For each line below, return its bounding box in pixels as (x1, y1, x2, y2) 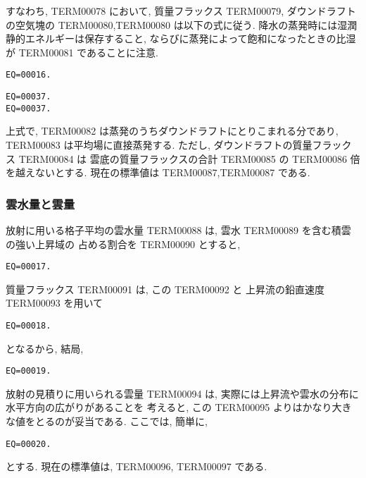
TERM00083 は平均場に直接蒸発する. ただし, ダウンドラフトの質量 (6, 137, 313, 152)
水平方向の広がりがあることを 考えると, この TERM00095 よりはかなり (6, 400, 332, 415)
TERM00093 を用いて (6, 295, 103, 310)
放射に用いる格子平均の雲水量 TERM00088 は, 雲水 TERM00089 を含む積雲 (6, 222, 351, 237)
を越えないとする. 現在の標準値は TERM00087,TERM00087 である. (6, 165, 310, 180)
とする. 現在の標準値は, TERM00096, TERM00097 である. (6, 459, 267, 474)
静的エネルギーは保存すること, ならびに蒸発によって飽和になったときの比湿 (6, 31, 356, 46)
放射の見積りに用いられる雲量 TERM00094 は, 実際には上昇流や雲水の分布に (6, 386, 359, 400)
